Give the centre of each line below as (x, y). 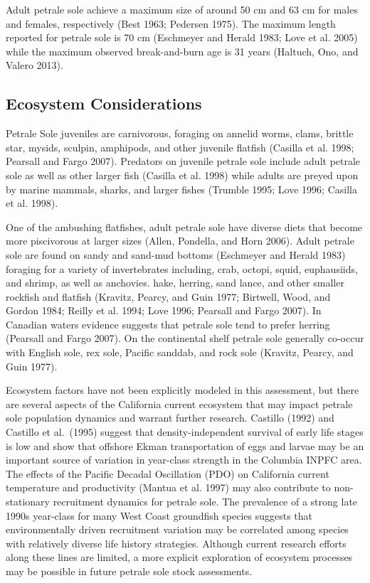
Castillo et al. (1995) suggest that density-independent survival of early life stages (185, 432)
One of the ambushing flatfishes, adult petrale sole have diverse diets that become (184, 226)
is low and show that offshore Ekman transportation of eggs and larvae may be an (185, 445)
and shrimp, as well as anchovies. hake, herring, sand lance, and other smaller (175, 283)
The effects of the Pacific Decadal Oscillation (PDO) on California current (168, 473)
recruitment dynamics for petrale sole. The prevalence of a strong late (205, 502)
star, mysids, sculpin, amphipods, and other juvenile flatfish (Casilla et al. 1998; (180, 147)
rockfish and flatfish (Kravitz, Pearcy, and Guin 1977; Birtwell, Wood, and (168, 296)
